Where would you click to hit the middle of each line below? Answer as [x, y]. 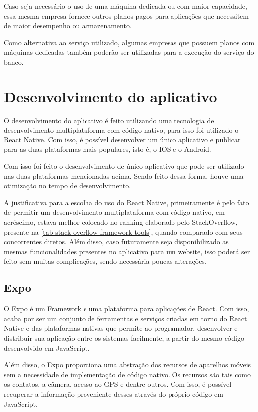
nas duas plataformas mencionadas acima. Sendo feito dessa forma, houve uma [124, 176]
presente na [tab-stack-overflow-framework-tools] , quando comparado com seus [123, 231]
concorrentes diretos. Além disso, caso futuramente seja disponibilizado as [116, 241]
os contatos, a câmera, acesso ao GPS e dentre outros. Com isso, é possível [118, 384]
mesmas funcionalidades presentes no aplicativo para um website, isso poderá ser [127, 251]
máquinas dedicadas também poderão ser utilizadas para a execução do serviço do [129, 52]
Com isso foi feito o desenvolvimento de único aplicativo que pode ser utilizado [124, 166]
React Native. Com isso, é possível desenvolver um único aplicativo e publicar [122, 139]
